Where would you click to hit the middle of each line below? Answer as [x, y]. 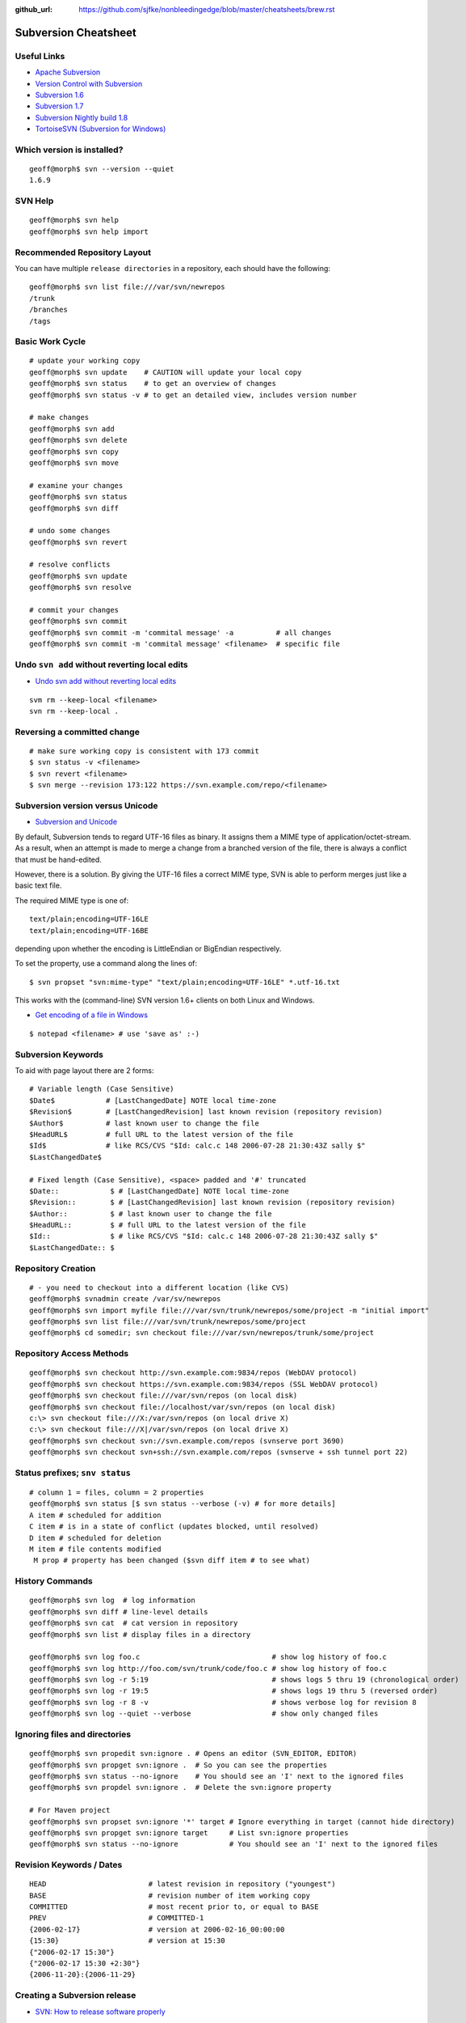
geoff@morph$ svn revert [78, 542]
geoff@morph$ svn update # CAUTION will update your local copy [166, 372]
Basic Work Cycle [50, 341]
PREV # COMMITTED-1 [117, 1918]
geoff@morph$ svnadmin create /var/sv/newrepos [125, 1299]
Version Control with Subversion [89, 83]
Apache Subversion [68, 72]
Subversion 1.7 [59, 106]
